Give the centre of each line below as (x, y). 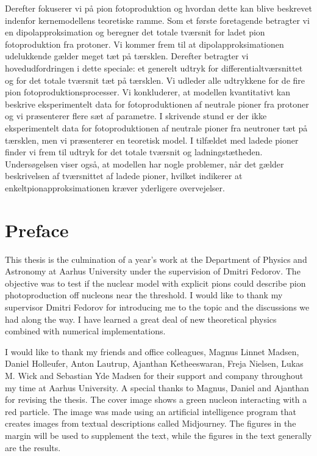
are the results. (33, 447)
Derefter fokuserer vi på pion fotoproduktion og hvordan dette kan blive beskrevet (158, 8)
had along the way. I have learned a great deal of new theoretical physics (141, 319)
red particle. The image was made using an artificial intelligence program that (151, 411)
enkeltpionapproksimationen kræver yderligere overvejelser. (115, 187)
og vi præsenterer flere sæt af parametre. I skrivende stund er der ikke (136, 116)
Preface (37, 230)
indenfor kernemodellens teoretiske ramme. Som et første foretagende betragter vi (157, 20)
